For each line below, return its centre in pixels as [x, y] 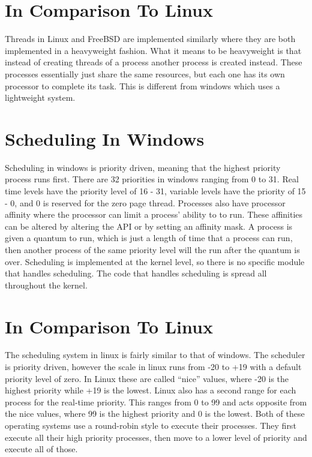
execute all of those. [41, 449]
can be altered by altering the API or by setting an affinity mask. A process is [149, 226]
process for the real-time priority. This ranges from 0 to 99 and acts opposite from [156, 402]
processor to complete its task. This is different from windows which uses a [142, 85]
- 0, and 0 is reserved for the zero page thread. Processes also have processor [145, 202]
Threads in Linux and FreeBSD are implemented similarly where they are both [150, 39]
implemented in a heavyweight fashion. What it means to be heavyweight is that [153, 50]
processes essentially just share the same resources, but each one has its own [145, 73]
